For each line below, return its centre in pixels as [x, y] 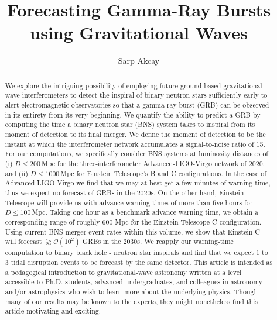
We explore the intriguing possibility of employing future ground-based [113, 85]
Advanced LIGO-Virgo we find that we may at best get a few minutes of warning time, [138, 183]
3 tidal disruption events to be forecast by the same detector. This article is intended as [139, 262]
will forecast [23, 241]
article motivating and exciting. [53, 311]
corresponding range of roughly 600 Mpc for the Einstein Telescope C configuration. [133, 221]
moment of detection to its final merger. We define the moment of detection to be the [135, 134]
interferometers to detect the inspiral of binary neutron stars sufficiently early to [145, 95]
